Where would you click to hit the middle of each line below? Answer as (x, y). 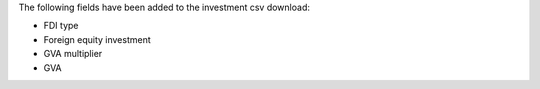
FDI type (61, 26)
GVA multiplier (73, 54)
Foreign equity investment (97, 39)
